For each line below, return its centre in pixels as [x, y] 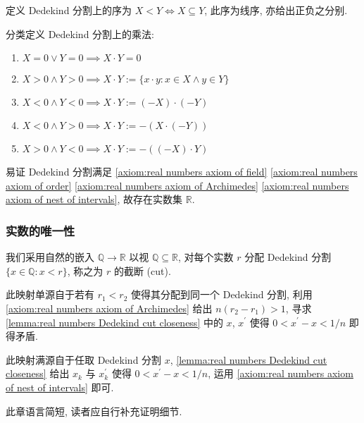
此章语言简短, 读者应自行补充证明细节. [94, 411]
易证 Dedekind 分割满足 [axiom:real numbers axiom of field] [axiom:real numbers [182, 172]
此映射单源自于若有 [50, 294]
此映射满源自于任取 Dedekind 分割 [84, 359]
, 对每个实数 [206, 257]
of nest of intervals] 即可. [60, 387]
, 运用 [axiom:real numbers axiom [281, 373]
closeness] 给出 [38, 373]
